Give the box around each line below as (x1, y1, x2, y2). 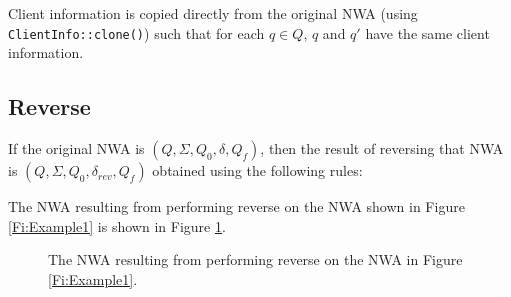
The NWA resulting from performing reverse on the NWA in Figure (48, 249, 463, 270)
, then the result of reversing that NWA (260, 138, 504, 159)
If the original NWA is (8, 138, 145, 159)
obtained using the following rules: (152, 160, 363, 181)
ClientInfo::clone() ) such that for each (8, 22, 265, 43)
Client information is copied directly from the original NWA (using (8, 3, 418, 23)
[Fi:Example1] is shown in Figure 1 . (8, 215, 226, 236)
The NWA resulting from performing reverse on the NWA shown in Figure (8, 196, 465, 217)
